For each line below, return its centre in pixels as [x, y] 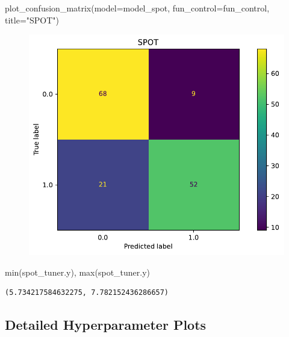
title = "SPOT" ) [32, 20]
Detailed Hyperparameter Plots [106, 325]
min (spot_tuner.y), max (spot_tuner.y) [78, 272]
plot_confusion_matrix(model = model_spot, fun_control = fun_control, [137, 8]
